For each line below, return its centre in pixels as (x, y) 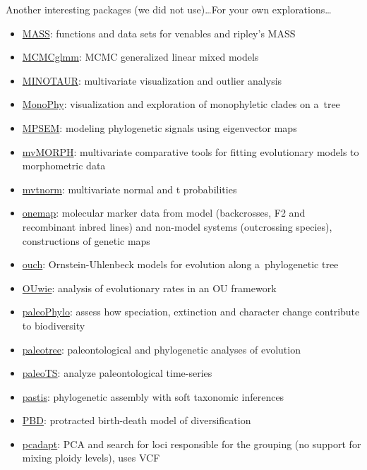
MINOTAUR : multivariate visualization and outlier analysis (152, 80)
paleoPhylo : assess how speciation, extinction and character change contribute (191, 312)
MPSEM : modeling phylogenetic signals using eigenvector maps (160, 127)
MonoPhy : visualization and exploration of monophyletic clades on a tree (181, 104)
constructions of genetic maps (86, 240)
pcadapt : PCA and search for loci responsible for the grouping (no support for (192, 444)
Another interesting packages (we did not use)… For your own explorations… (169, 9)
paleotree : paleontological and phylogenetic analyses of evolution (161, 349)
